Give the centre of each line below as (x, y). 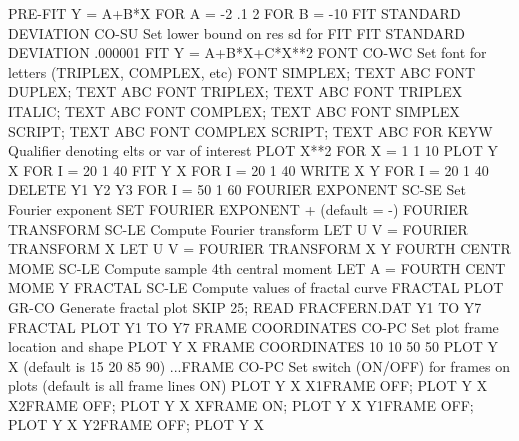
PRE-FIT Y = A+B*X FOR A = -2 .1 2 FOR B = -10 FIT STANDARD (234, 13)
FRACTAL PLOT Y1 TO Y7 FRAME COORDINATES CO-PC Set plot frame (253, 326)
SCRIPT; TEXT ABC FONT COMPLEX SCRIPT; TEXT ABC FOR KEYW (250, 130)
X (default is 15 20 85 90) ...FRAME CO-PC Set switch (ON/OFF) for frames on (259, 365)
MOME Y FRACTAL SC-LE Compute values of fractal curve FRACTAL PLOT (256, 287)
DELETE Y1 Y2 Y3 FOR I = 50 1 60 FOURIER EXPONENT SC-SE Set (237, 189)
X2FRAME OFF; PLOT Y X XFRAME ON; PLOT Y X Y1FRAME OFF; (241, 404)
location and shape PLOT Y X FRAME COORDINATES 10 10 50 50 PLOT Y (253, 346)
